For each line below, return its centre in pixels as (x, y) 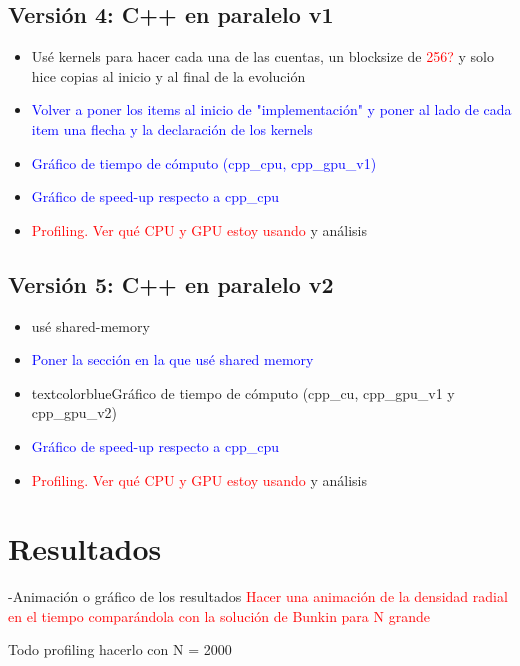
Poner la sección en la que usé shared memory (172, 359)
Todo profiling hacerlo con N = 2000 (120, 649)
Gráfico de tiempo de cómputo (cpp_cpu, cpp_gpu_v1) (204, 162)
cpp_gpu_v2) (74, 412)
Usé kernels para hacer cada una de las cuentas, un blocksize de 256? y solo (262, 56)
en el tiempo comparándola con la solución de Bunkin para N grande (219, 615)
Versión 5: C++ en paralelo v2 (171, 283)
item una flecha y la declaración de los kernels (172, 128)
